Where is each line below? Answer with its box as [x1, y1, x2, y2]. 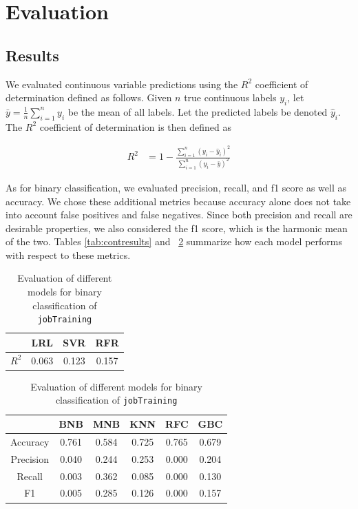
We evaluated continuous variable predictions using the [6, 76, 238, 91]
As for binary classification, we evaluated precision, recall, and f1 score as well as [6, 180, 346, 194]
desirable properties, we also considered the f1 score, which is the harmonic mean [6, 220, 348, 235]
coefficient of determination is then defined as [39, 119, 232, 134]
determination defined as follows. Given [6, 90, 172, 105]
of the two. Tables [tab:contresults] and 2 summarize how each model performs [6, 234, 342, 249]
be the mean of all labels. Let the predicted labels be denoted [67, 104, 328, 118]
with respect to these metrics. [6, 247, 131, 262]
